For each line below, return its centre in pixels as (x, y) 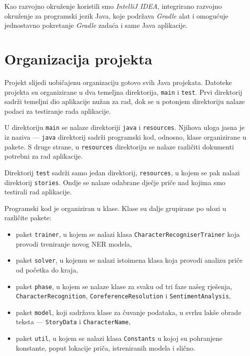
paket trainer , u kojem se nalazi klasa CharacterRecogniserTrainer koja (128, 234)
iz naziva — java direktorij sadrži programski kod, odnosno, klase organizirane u (125, 137)
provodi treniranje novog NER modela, (74, 243)
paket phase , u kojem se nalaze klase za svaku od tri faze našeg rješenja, (124, 286)
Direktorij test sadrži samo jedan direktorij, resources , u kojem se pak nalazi (122, 172)
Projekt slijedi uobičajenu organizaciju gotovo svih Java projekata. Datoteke (118, 82)
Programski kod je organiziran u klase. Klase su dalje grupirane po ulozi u (115, 208)
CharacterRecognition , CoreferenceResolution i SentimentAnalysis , (123, 296)
